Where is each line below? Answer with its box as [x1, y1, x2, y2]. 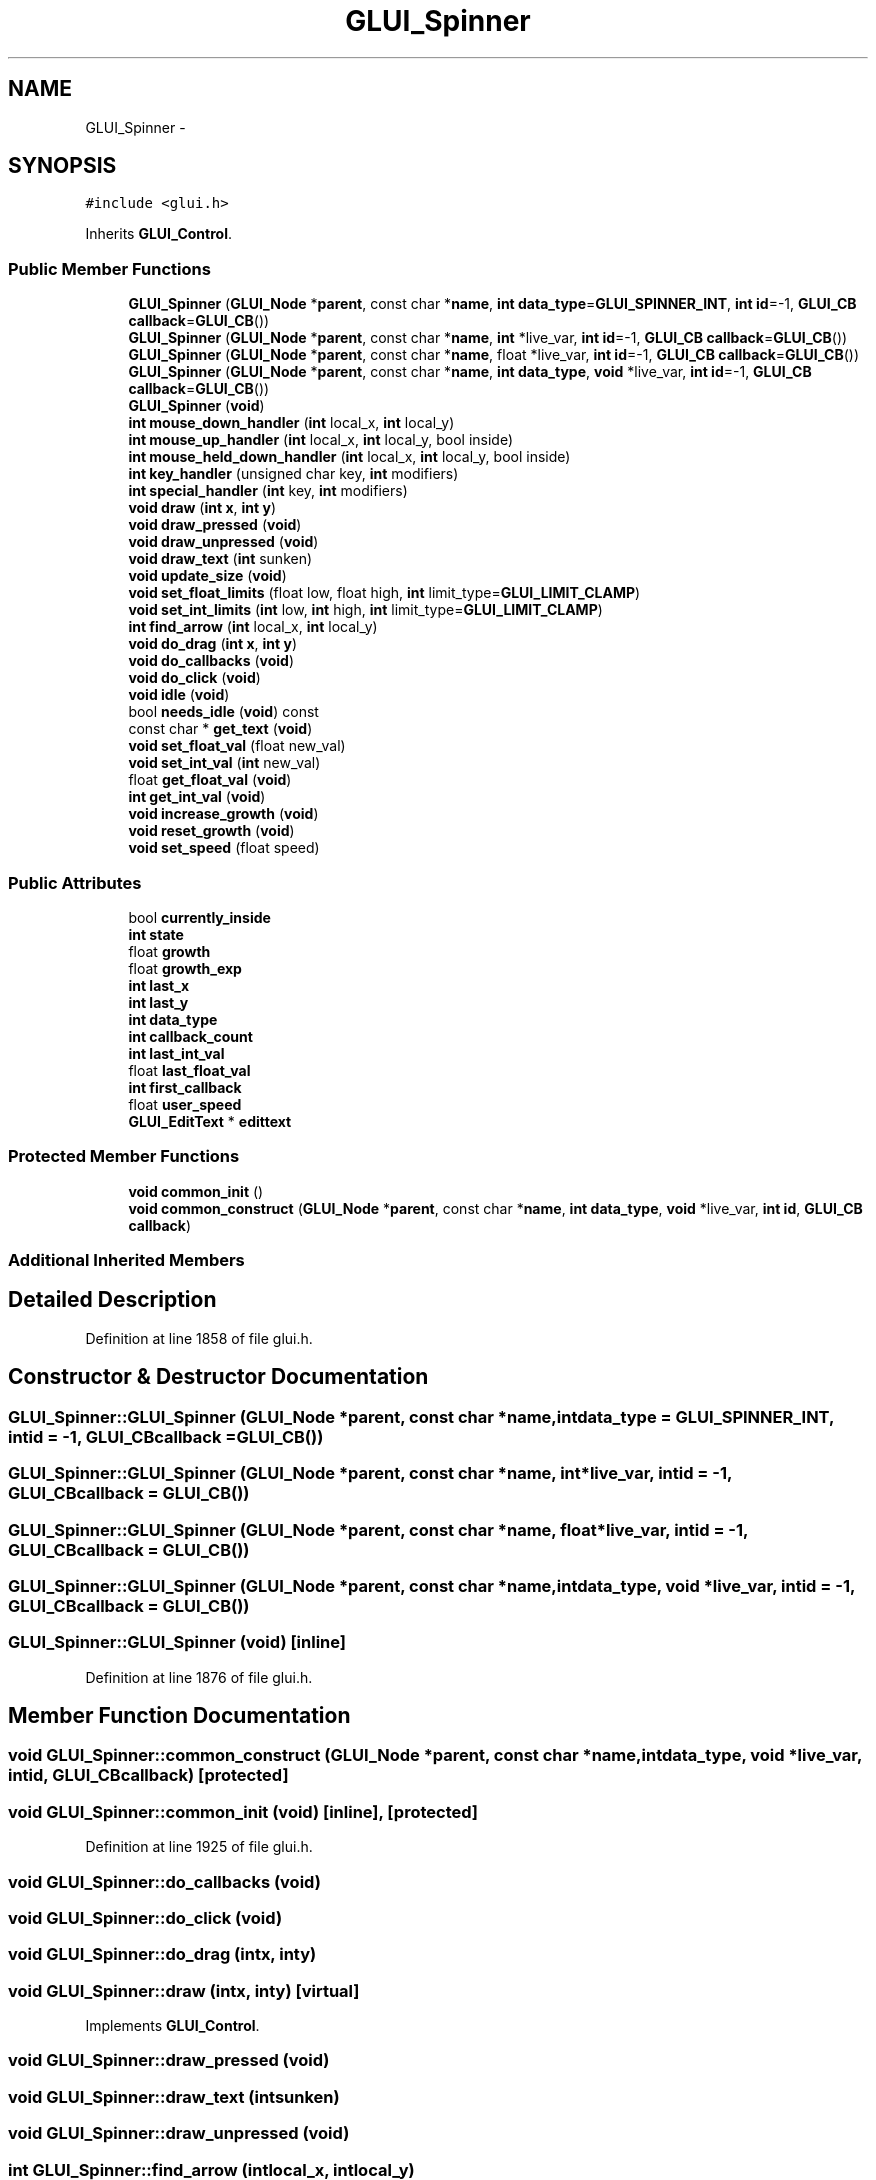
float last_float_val [128, 1061, 251, 1079]
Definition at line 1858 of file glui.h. [85, 1329, 313, 1347]
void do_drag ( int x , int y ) [128, 635, 298, 653]
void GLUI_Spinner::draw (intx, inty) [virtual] [8, 1980, 360, 2001]
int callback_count [128, 1027, 253, 1045]
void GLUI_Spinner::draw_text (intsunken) [8, 2086, 340, 2107]
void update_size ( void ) [128, 567, 287, 585]
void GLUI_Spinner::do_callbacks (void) [8, 1871, 321, 1892]
